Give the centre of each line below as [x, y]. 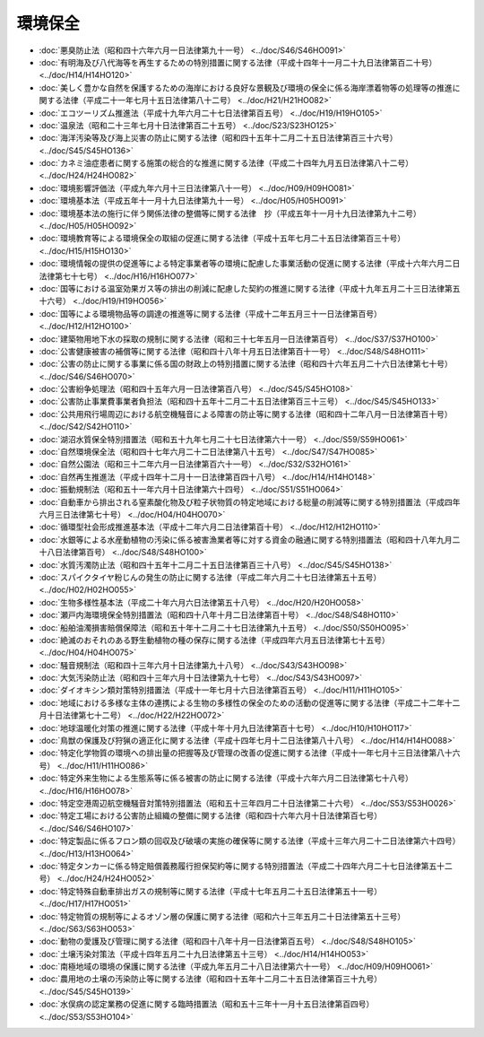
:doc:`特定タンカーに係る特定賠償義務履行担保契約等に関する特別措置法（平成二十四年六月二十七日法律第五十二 [246, 866]
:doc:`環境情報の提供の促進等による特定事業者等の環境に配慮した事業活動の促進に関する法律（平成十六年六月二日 [250, 264]
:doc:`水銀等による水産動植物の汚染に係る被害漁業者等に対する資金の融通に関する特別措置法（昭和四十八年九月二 [250, 539]
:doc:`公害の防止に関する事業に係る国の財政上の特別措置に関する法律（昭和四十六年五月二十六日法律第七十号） [246, 364]
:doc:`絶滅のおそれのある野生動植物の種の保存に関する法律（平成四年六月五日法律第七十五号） [214, 640]
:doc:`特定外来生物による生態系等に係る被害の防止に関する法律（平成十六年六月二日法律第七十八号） [226, 778]
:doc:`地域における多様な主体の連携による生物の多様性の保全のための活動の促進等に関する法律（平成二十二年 [242, 702]
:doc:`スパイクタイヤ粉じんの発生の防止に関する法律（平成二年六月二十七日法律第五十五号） [210, 577]
